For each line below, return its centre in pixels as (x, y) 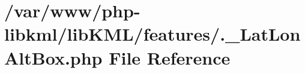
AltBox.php (53, 57)
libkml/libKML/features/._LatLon (152, 34)
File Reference (170, 57)
